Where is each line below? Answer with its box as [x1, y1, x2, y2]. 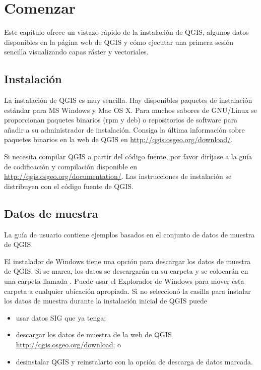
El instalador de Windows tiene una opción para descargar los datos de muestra [4, 256, 251, 266]
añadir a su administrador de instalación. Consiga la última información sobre [4, 124, 245, 135]
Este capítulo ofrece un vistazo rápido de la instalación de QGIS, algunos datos [4, 27, 249, 37]
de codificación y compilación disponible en [4, 161, 138, 171]
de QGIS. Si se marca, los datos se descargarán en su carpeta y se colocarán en [4, 266, 248, 276]
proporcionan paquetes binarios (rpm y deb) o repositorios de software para [4, 114, 238, 125]
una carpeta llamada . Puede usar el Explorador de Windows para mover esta [4, 276, 244, 286]
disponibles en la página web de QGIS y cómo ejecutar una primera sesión [4, 36, 234, 47]
